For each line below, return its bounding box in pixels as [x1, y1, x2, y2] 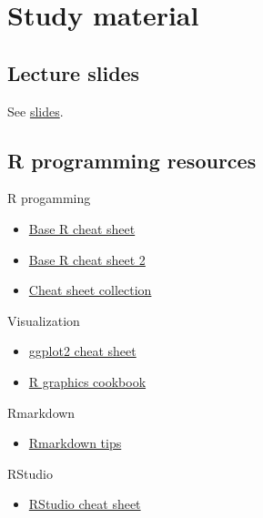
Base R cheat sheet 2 [28, 249, 146, 269]
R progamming [7, 188, 91, 208]
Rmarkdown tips [28, 433, 122, 452]
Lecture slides [7, 58, 140, 86]
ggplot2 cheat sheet [28, 341, 137, 361]
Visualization [7, 310, 80, 330]
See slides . [7, 101, 64, 120]
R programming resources [7, 146, 257, 174]
